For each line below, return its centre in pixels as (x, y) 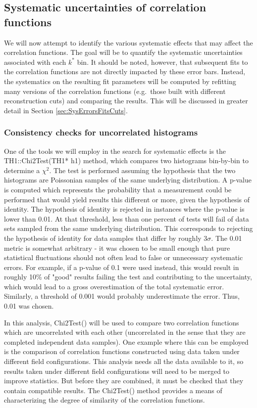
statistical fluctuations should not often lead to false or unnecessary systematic (124, 257)
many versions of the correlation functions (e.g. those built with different (115, 91)
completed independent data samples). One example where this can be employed (126, 341)
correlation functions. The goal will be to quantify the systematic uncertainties (123, 52)
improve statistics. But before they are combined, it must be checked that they (124, 381)
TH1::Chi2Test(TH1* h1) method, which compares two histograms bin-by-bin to (126, 160)
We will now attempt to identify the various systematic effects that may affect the (128, 42)
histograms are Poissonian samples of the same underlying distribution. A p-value (128, 180)
